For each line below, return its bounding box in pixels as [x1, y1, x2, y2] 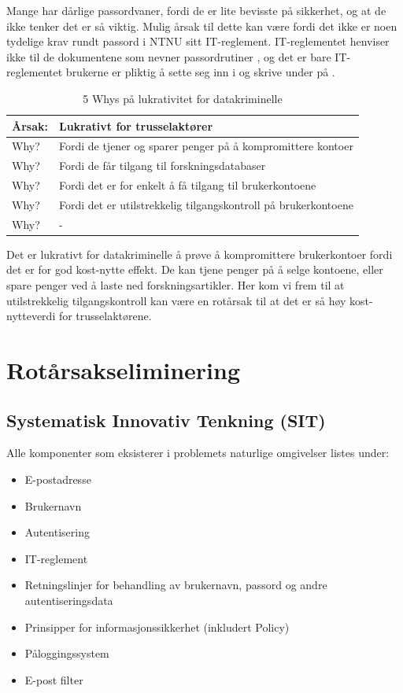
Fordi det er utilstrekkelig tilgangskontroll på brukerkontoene [58, 196, 353, 212]
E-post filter [24, 671, 83, 687]
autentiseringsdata [24, 592, 113, 608]
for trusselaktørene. [58, 308, 152, 324]
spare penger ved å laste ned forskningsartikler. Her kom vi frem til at [6, 277, 345, 293]
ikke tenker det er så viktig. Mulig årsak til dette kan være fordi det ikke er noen [6, 17, 397, 34]
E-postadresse [24, 471, 91, 488]
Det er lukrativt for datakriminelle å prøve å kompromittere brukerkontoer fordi [6, 245, 393, 262]
